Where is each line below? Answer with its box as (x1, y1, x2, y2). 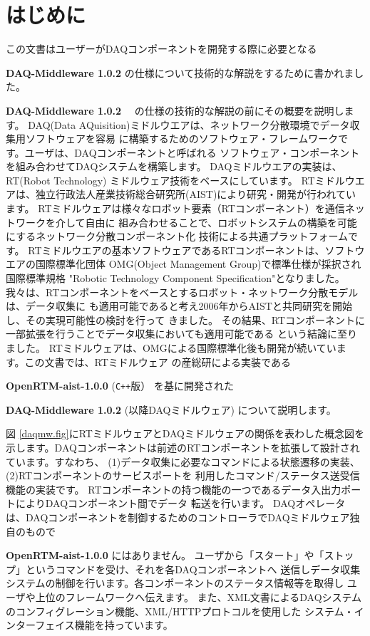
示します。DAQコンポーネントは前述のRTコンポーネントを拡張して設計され (6, 440, 360, 455)
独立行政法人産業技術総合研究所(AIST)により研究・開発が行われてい (35, 187, 356, 202)
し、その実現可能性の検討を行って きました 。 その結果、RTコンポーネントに (6, 312, 365, 327)
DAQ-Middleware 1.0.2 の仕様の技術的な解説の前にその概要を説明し (6, 103, 344, 118)
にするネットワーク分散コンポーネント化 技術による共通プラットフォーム (6, 229, 348, 244)
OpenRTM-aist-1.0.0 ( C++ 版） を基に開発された (6, 378, 235, 393)
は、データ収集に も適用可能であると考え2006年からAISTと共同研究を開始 (6, 298, 352, 313)
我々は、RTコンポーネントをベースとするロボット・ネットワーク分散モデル (6, 284, 359, 299)
